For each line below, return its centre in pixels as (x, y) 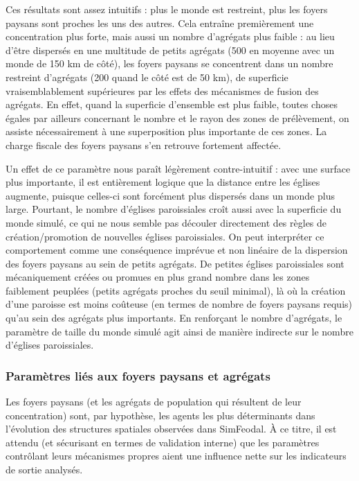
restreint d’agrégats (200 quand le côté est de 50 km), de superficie (147, 77)
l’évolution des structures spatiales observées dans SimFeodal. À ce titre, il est (171, 429)
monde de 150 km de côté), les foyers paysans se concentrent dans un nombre (169, 63)
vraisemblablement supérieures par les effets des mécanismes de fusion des (162, 90)
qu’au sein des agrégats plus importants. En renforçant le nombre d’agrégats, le (174, 318)
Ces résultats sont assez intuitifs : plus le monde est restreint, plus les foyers (167, 9)
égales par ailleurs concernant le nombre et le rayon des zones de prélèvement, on (177, 117)
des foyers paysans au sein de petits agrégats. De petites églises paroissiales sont (175, 263)
